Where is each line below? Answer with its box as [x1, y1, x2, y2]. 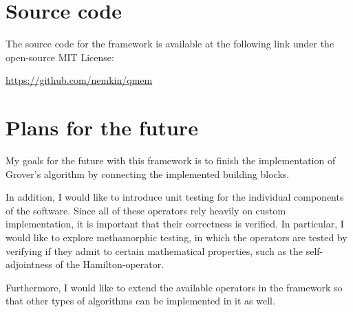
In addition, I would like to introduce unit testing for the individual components [6, 190, 344, 204]
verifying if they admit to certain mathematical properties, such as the [6, 243, 303, 258]
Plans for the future [6, 113, 198, 142]
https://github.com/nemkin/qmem [6, 73, 153, 87]
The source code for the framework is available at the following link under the [6, 36, 334, 51]
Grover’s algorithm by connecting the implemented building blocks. [6, 166, 290, 181]
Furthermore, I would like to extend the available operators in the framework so [6, 280, 343, 294]
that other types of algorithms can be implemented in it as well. [6, 293, 275, 308]
